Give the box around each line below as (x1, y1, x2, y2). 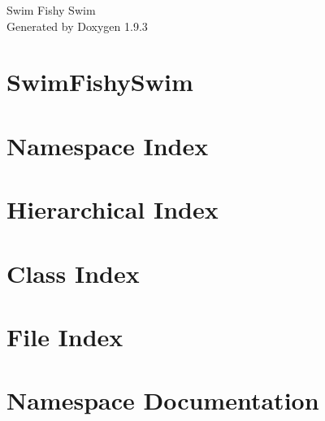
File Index (6, 319, 123, 353)
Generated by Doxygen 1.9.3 (6, 17, 148, 34)
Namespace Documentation (6, 384, 319, 417)
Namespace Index (6, 128, 209, 162)
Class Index (6, 256, 140, 289)
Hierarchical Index (6, 193, 219, 226)
